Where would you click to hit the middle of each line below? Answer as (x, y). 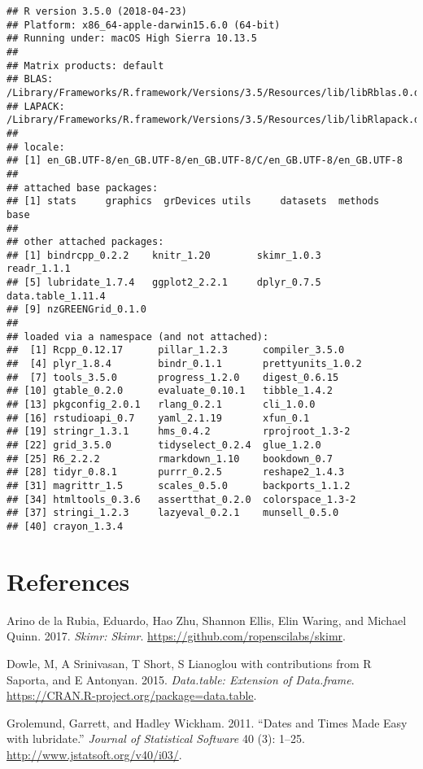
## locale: (36, 147)
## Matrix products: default (85, 66)
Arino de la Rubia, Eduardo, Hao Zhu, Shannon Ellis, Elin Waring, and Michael (207, 620)
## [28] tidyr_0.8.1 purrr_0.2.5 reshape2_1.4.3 (176, 472)
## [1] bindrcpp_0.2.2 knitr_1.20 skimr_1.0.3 (164, 255)
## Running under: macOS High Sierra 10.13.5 (132, 39)
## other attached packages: (85, 242)
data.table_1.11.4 (56, 296)
